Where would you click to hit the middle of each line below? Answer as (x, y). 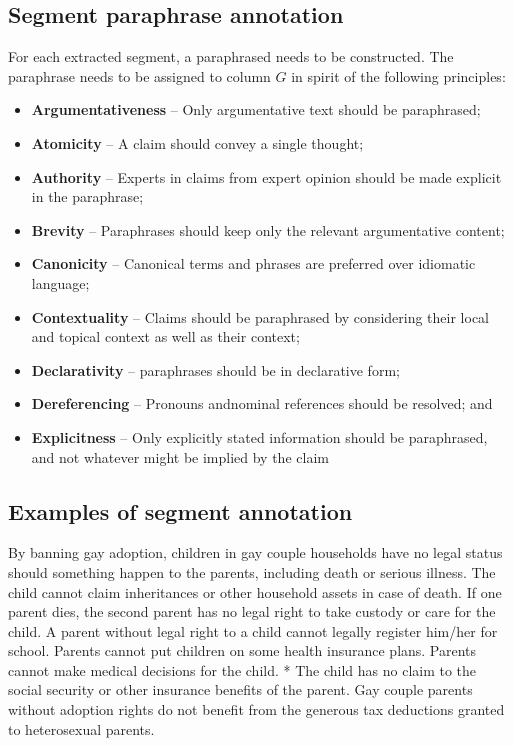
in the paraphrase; (87, 196)
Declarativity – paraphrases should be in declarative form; (215, 369)
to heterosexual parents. (81, 728)
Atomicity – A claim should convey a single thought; (197, 142)
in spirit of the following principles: (398, 75)
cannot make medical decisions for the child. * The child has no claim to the (242, 669)
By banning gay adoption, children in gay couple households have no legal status (255, 552)
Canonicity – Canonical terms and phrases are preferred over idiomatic (253, 263)
